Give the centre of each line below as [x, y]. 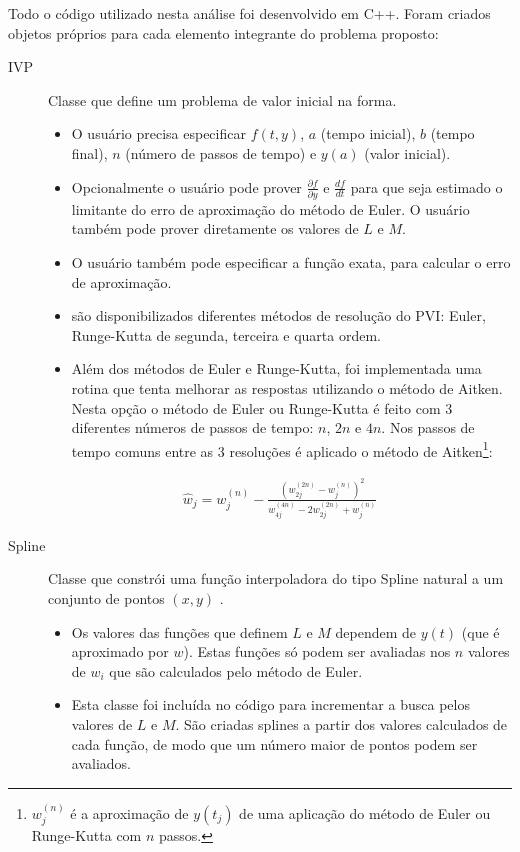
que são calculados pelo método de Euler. [236, 670]
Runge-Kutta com [86, 835]
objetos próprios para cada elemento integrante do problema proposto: [223, 32]
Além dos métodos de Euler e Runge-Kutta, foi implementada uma [276, 368]
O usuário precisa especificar [158, 133]
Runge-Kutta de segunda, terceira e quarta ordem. [226, 334]
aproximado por [120, 651]
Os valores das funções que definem [179, 631]
